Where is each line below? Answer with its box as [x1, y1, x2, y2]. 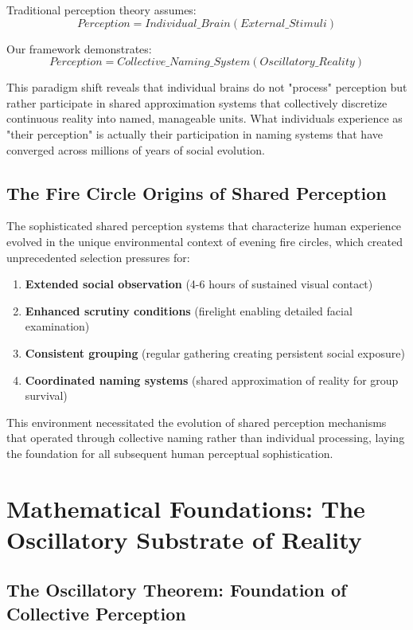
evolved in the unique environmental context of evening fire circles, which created [6, 233, 403, 249]
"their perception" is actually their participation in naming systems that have [6, 125, 383, 142]
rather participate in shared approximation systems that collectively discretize [6, 94, 388, 111]
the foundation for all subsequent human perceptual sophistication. [6, 444, 333, 461]
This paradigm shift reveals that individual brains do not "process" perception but [6, 79, 407, 96]
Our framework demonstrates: [6, 40, 152, 57]
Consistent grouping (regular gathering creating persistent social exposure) [25, 344, 405, 361]
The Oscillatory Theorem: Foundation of [6, 577, 347, 602]
